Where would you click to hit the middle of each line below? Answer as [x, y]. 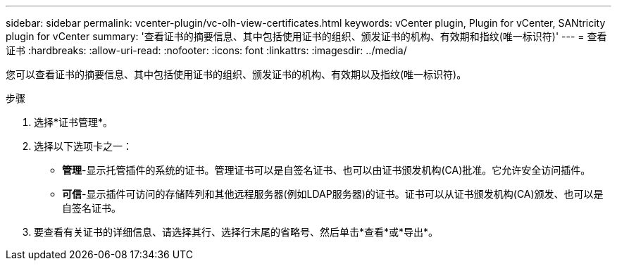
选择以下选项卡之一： [83, 146]
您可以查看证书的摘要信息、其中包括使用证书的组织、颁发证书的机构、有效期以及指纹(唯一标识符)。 [236, 74]
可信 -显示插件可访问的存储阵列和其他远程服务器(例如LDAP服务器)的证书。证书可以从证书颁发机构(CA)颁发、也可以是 [333, 194]
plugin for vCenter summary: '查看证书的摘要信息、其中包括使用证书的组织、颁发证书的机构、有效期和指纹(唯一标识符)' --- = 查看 [306, 36]
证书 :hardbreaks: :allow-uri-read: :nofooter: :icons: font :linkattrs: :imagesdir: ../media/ [206, 50]
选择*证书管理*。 [74, 122]
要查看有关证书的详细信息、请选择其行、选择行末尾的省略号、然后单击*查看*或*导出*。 [236, 232]
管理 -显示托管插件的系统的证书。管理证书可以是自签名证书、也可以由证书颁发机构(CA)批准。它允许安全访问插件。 [326, 170]
